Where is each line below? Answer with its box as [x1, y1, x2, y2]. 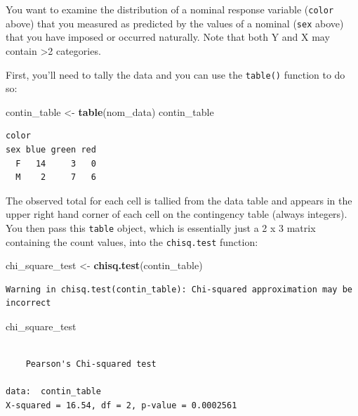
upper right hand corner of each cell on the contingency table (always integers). [6, 207, 347, 221]
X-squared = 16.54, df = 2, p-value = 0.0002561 [6, 400, 237, 410]
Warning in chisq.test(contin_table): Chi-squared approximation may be [6, 284, 352, 294]
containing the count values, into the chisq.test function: [6, 234, 258, 249]
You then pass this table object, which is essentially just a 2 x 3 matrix [6, 220, 316, 235]
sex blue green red [6, 144, 96, 155]
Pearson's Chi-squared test [25, 359, 157, 370]
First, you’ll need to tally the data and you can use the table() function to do [6, 67, 345, 82]
